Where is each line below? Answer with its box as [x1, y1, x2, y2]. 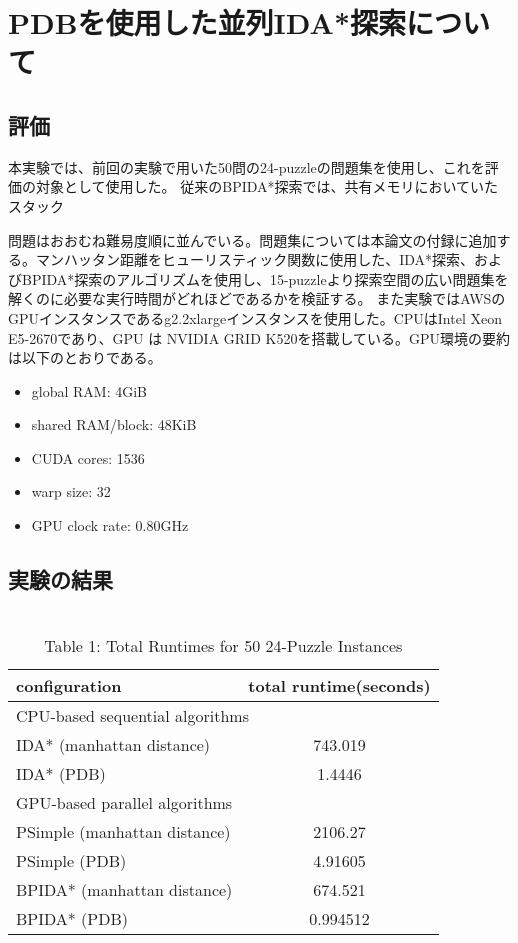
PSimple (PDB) [16, 848, 127, 872]
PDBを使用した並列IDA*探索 [8, 2, 407, 43]
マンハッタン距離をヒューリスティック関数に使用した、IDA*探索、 [35, 249, 475, 270]
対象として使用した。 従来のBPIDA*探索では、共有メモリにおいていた [35, 176, 499, 197]
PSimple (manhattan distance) [16, 819, 231, 843]
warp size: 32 [31, 481, 111, 502]
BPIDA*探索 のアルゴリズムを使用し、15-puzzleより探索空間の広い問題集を [21, 268, 509, 289]
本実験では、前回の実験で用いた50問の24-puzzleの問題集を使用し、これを [8, 156, 485, 177]
